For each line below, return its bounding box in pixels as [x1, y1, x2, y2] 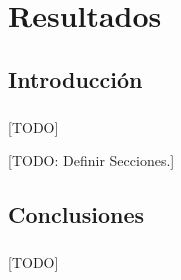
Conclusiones [8, 199, 145, 230]
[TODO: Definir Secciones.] [8, 150, 175, 171]
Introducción [8, 63, 143, 94]
